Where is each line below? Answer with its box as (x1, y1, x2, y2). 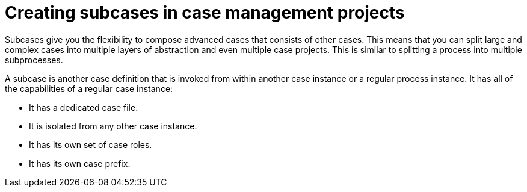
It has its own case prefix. (29, 158, 131, 169)
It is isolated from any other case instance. (29, 120, 197, 131)
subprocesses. (5, 54, 63, 65)
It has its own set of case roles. (29, 139, 152, 150)
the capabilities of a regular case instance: (5, 83, 173, 94)
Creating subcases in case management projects (5, 2, 405, 23)
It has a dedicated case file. (29, 102, 138, 113)
